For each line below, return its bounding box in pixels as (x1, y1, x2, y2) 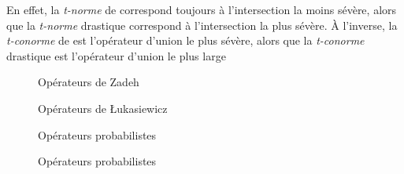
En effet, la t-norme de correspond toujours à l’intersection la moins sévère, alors (6, 2, 397, 17)
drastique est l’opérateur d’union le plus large (6, 47, 226, 63)
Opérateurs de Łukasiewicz (38, 100, 168, 116)
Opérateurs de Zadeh (38, 74, 139, 90)
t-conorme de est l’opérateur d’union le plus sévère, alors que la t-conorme (6, 32, 365, 49)
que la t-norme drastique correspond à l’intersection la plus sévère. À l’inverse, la (6, 16, 398, 33)
